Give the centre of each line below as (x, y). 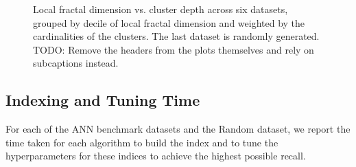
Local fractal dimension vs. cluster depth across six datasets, (161, 9)
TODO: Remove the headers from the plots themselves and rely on (174, 49)
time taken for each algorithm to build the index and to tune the (142, 142)
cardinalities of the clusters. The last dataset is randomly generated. (176, 36)
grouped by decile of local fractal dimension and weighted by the (169, 22)
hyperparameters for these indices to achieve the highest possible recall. (156, 156)
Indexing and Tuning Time (103, 100)
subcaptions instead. (76, 63)
